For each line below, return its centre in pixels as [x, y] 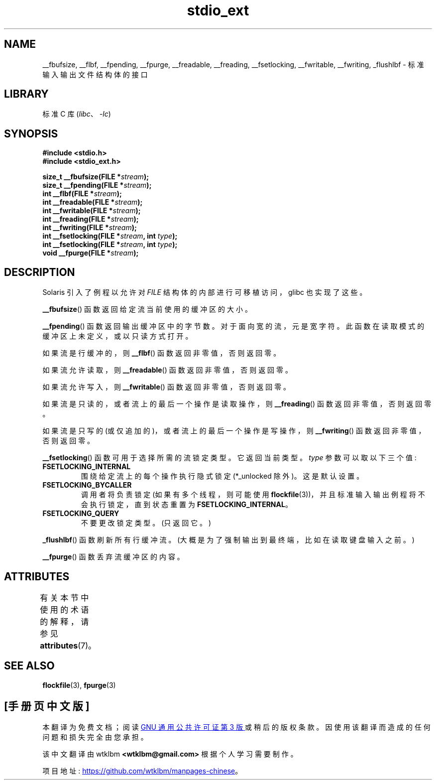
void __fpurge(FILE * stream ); [91, 253]
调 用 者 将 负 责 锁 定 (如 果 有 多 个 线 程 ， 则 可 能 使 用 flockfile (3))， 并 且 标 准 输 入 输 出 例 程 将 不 [253, 495]
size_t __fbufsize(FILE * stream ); [96, 177]
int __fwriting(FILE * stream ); [90, 228]
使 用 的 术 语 [64, 609]
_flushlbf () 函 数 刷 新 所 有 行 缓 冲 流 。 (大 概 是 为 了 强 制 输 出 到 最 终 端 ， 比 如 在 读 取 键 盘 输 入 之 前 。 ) [228, 540]
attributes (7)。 [68, 645]
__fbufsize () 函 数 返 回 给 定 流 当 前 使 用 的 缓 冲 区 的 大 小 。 [147, 309]
